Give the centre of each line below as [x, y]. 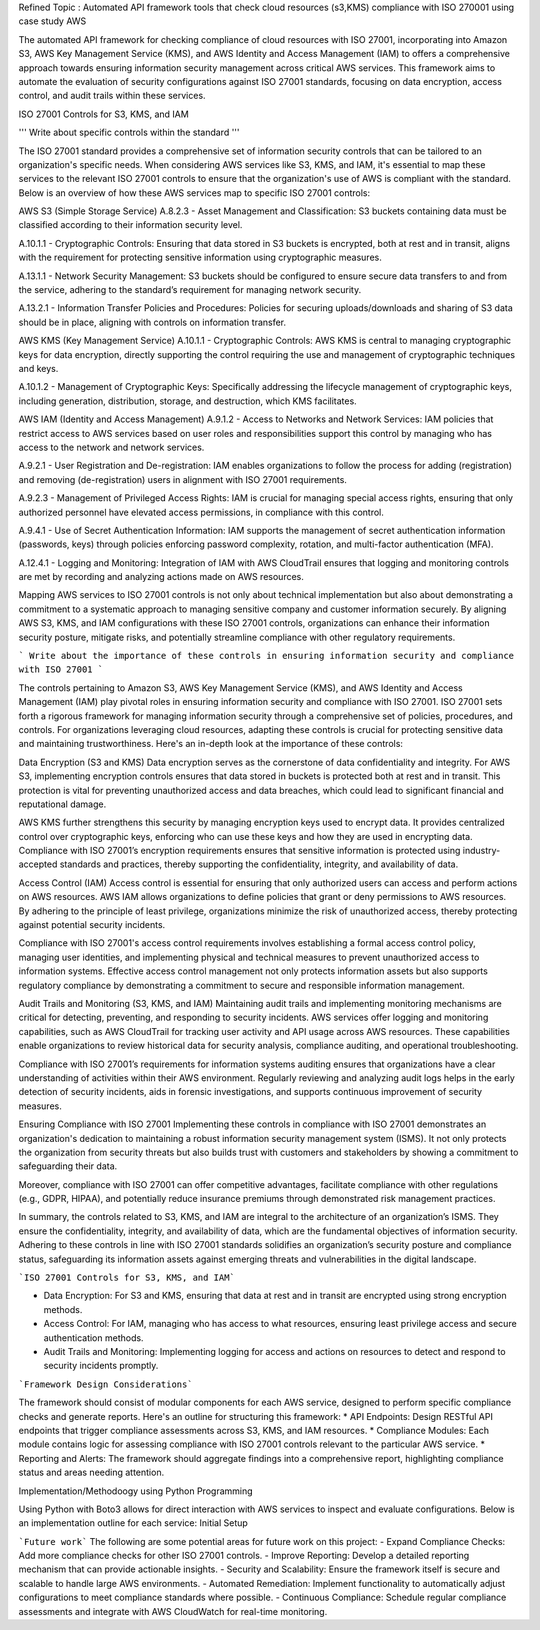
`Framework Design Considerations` [106, 1384]
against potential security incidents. [92, 925]
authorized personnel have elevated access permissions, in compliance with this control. [201, 512]
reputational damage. [62, 804]
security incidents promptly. [101, 1366]
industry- [481, 851]
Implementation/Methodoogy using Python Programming [136, 1491]
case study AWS [52, 21]
